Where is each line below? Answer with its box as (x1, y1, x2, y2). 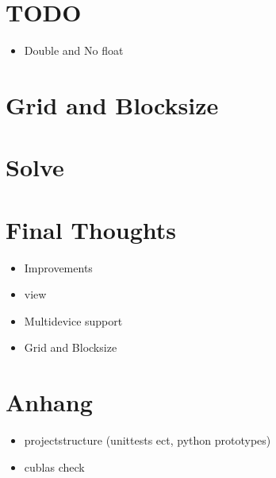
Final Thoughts (6, 213, 177, 245)
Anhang (6, 386, 93, 418)
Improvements (24, 259, 93, 276)
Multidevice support (24, 312, 123, 329)
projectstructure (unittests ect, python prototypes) (24, 432, 271, 449)
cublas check (24, 458, 85, 475)
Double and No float (24, 42, 124, 59)
